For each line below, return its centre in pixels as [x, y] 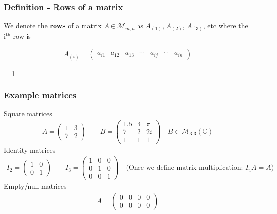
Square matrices [28, 113]
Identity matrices [30, 150]
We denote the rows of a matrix [53, 25]
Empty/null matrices [35, 186]
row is [22, 36]
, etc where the [225, 25]
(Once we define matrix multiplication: [184, 168]
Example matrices [40, 95]
